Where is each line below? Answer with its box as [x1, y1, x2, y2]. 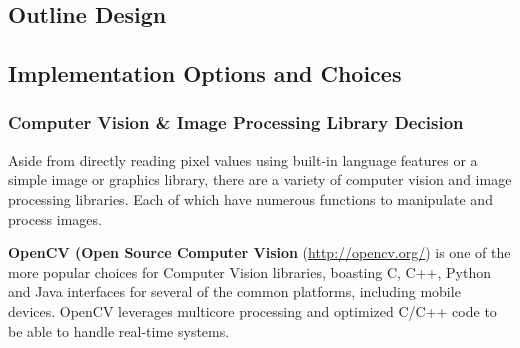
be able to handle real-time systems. [8, 320, 230, 341]
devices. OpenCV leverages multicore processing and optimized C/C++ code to [8, 300, 497, 321]
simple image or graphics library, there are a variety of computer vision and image [8, 169, 512, 190]
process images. [8, 208, 102, 229]
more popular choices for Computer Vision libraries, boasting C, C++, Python [8, 261, 491, 282]
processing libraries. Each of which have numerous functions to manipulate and [8, 188, 493, 209]
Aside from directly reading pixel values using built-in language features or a [8, 149, 478, 170]
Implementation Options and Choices [8, 58, 402, 89]
